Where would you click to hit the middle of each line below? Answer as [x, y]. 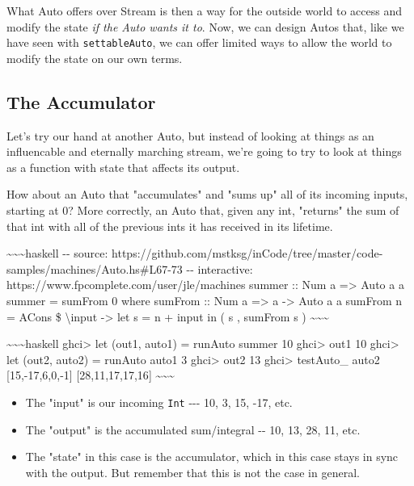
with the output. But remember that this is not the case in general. [192, 472]
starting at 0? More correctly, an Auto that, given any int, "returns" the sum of [203, 210]
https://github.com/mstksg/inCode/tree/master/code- [247, 253]
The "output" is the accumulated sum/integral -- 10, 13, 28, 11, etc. [193, 429]
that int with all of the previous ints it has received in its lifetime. [170, 226]
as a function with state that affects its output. [123, 167]
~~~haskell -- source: [57, 253]
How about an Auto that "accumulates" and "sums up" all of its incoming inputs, [207, 194]
